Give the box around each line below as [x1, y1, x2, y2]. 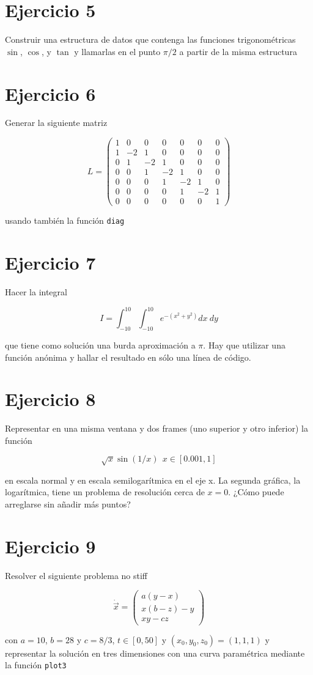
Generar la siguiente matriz [5, 116, 108, 129]
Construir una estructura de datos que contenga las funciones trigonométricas [5, 33, 296, 46]
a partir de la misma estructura [179, 45, 297, 57]
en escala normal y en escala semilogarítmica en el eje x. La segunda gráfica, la [5, 473, 301, 486]
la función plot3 [5, 658, 67, 671]
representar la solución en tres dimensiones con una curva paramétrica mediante [5, 646, 305, 659]
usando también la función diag [5, 214, 125, 227]
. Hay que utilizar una [203, 338, 285, 351]
